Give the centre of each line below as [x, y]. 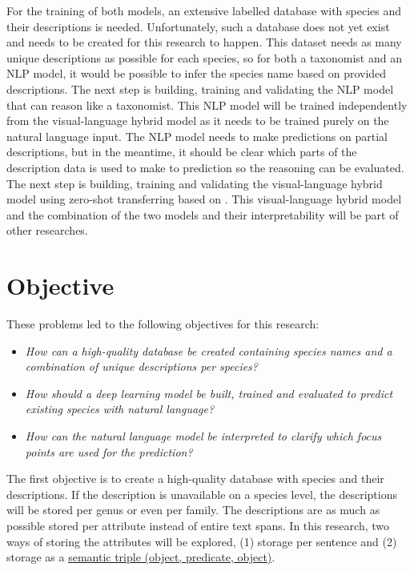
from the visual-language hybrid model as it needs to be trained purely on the [198, 121]
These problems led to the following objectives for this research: [163, 324]
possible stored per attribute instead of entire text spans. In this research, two [198, 525]
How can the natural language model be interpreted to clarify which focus [203, 436]
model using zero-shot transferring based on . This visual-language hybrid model [204, 199]
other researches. [47, 230]
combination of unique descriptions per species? [142, 366]
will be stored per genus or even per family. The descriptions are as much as [193, 510]
